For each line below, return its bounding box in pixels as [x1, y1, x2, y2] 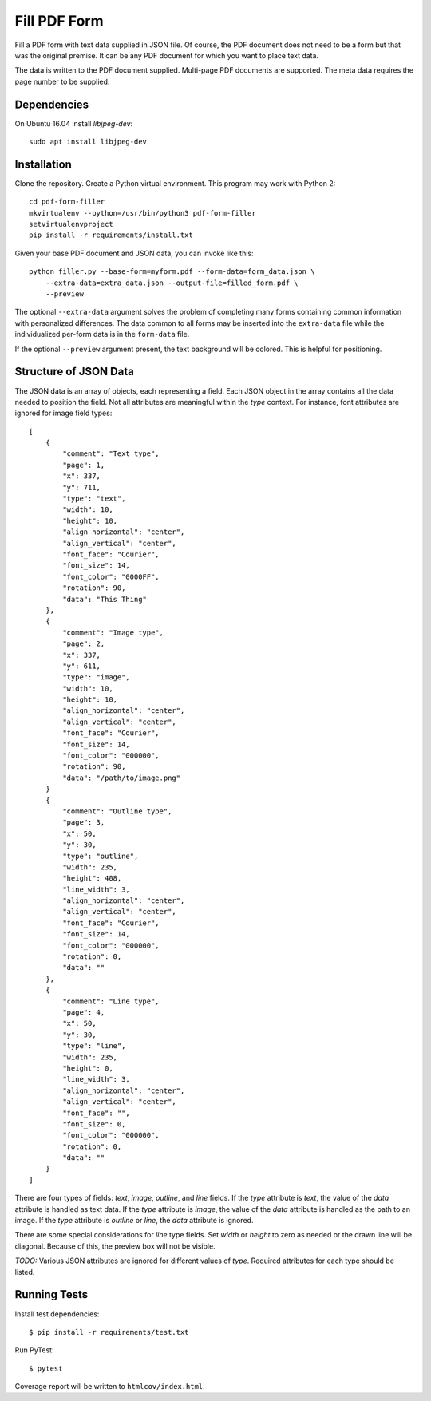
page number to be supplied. [14, 77, 110, 86]
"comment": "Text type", [62, 449, 160, 458]
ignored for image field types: [14, 408, 113, 418]
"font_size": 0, [62, 1119, 126, 1129]
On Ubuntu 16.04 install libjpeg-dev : [14, 118, 133, 128]
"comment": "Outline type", [62, 806, 172, 816]
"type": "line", [62, 1042, 126, 1051]
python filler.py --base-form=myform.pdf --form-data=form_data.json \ [29, 267, 315, 276]
